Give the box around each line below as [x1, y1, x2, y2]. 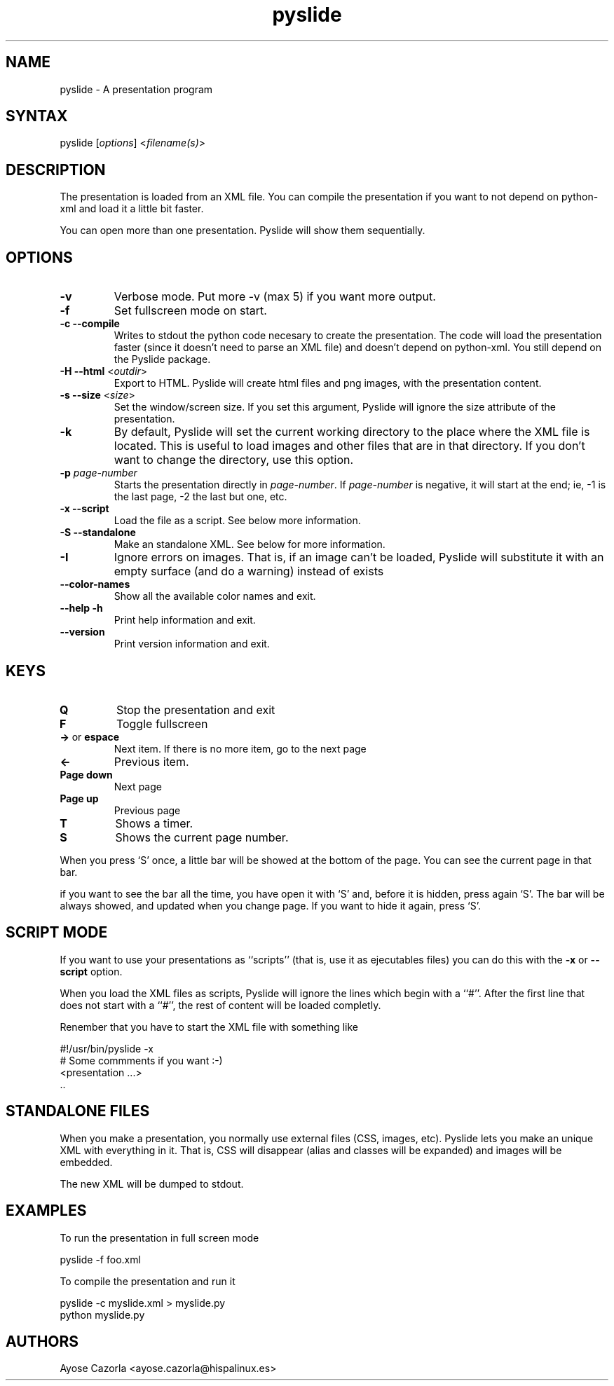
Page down [60, 768, 113, 781]
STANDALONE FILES [6, 1102, 150, 1120]
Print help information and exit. [114, 614, 256, 626]
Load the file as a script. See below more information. [114, 514, 361, 527]
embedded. [60, 1155, 113, 1168]
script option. [60, 965, 123, 977]
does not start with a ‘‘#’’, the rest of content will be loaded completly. [60, 999, 381, 1011]
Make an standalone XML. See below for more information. [114, 538, 386, 551]
